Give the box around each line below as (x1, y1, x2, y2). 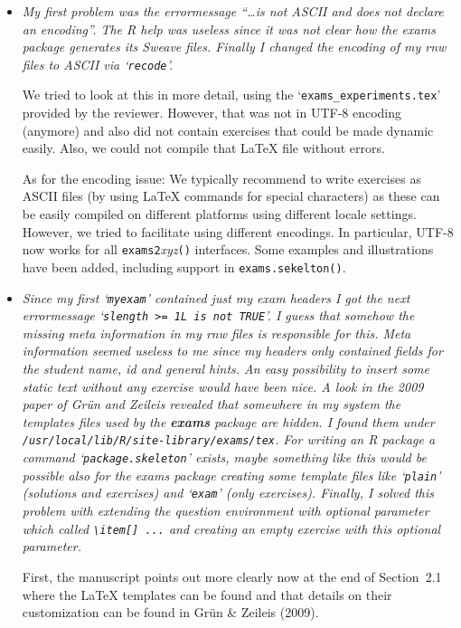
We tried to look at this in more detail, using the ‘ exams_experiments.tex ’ (22, 85, 441, 104)
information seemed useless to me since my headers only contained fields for (22, 341, 443, 360)
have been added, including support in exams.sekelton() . (22, 257, 346, 276)
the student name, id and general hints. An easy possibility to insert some (22, 359, 429, 378)
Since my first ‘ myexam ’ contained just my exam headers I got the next (22, 288, 410, 307)
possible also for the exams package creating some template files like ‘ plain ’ (22, 465, 441, 484)
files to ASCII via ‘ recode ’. (22, 54, 174, 73)
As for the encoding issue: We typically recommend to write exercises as (22, 168, 421, 187)
